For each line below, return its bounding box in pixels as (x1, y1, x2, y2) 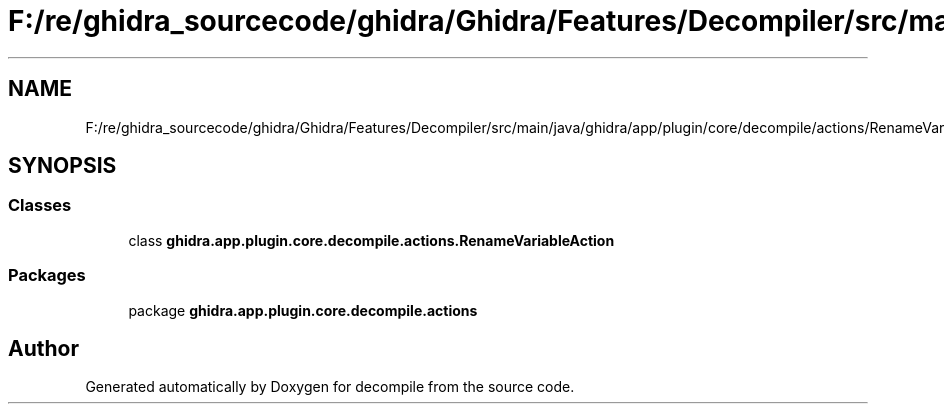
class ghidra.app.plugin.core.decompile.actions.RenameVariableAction (128, 231, 615, 249)
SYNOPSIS (8, 153, 117, 179)
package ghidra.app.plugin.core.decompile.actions (128, 301, 478, 319)
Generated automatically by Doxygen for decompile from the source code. (85, 378, 575, 396)
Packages (8, 265, 86, 286)
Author (8, 335, 79, 361)
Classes (8, 195, 72, 216)
